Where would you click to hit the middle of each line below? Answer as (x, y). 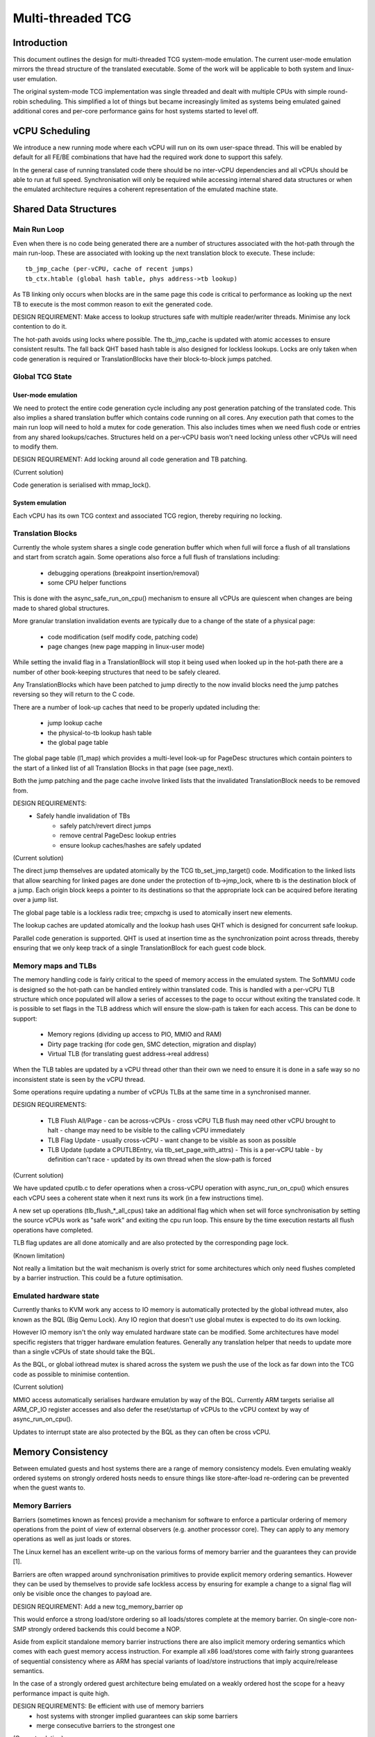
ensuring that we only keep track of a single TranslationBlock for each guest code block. (140, 948)
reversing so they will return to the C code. (74, 694)
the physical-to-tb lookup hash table (100, 732)
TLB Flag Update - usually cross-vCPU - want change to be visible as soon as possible (172, 1140)
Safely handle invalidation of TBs (83, 816)
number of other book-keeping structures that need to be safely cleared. (117, 672)
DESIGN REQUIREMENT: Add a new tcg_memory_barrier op (98, 1606)
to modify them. (35, 447)
